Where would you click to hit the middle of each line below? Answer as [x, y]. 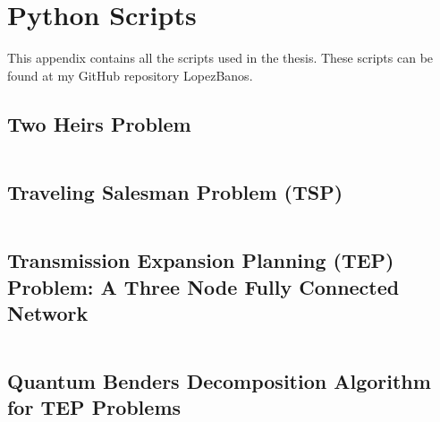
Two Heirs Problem [99, 123]
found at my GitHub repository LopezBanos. [130, 75]
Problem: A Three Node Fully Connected [203, 286]
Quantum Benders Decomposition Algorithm [219, 381]
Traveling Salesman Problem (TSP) [175, 191]
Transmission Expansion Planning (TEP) [201, 260]
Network [48, 312]
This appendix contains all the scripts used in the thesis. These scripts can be [220, 58]
